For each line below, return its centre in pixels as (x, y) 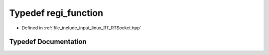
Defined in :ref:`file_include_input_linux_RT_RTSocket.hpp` (81, 28)
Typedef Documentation (48, 42)
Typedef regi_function (56, 13)
